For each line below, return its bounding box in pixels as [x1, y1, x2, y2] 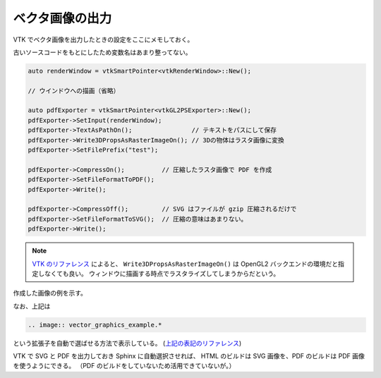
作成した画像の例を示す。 [13, 289, 87, 298]
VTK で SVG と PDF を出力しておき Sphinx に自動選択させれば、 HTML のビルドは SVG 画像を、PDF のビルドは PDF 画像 [13, 352, 365, 360]
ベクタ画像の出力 [13, 11, 112, 26]
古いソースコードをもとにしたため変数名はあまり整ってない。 [13, 48, 192, 56]
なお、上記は [13, 302, 51, 310]
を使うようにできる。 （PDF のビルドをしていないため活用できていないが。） [13, 362, 236, 370]
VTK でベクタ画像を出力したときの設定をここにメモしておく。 [13, 35, 194, 44]
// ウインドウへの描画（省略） [28, 87, 120, 94]
